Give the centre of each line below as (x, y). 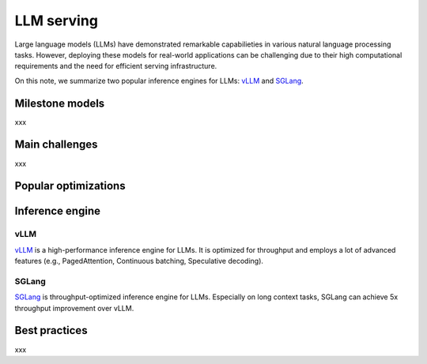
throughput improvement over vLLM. (74, 308)
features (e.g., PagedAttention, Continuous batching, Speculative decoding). (139, 261)
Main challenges (56, 145)
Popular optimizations (70, 186)
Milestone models (60, 103)
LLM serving (57, 21)
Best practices (51, 330)
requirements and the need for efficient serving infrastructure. (116, 66)
